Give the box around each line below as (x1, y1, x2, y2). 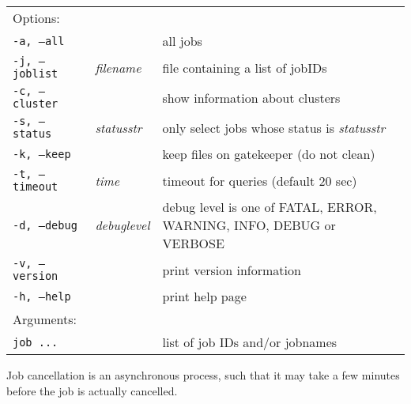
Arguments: (13, 310, 77, 328)
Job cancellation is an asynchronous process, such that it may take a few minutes (6, 367, 400, 383)
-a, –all (13, 34, 65, 47)
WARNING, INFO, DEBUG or (162, 216, 336, 234)
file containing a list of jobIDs (162, 58, 327, 77)
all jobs (162, 32, 202, 50)
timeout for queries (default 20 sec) (162, 171, 357, 190)
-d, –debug (13, 218, 77, 232)
